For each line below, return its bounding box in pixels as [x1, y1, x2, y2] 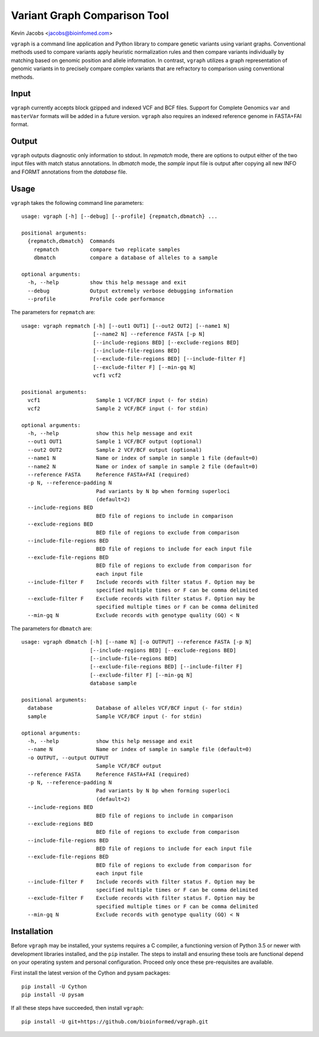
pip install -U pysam [21, 992, 84, 998]
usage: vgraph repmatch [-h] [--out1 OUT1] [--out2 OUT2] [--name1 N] [21, 322, 230, 329]
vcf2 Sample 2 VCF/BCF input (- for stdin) [27, 405, 209, 412]
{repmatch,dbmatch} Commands [27, 238, 115, 244]
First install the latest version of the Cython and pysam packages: [11, 969, 171, 977]
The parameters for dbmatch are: [11, 625, 93, 632]
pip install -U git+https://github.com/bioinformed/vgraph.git [21, 1018, 209, 1025]
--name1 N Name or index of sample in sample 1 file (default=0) [27, 455, 258, 462]
